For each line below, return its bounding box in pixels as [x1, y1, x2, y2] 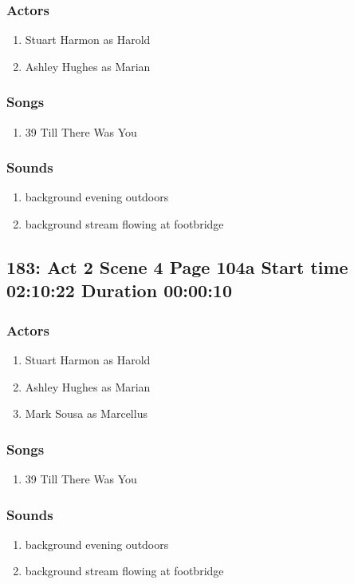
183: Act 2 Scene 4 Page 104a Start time [6, 255, 348, 280]
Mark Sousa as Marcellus [25, 405, 147, 422]
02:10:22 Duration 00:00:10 [6, 278, 232, 303]
